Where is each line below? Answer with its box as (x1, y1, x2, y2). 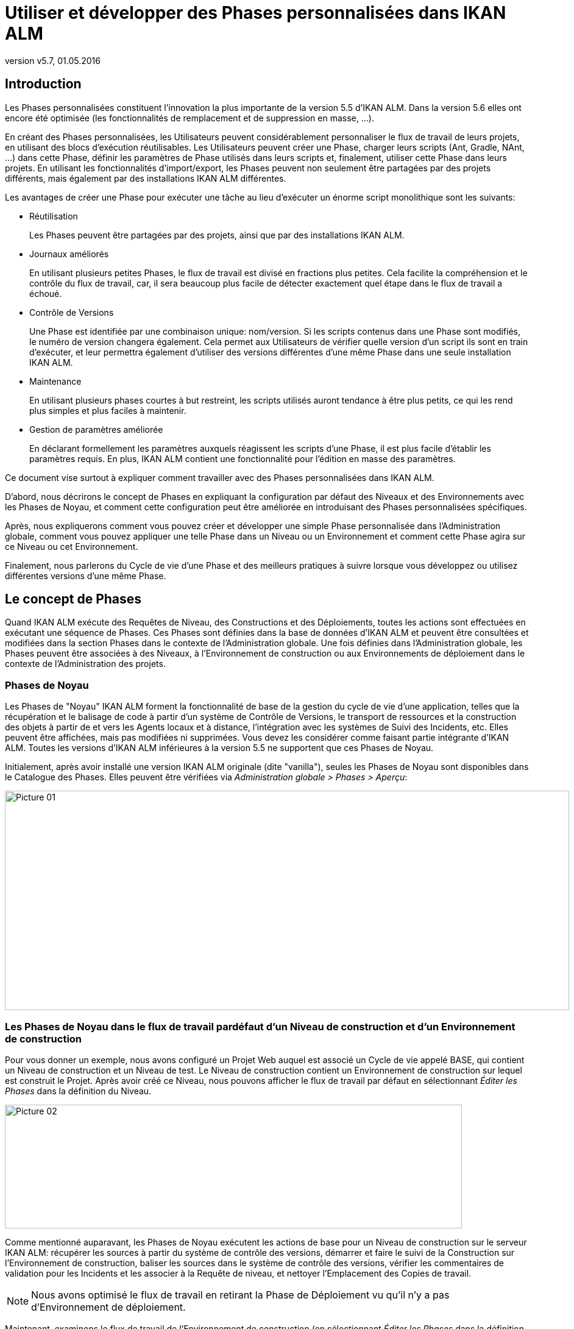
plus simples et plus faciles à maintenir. (29, 405, 186, 416)
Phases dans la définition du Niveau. (5, 1085, 152, 1096)
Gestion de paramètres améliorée (29, 424, 163, 435)
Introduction (5, 76, 82, 92)
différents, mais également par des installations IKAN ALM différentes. (5, 173, 286, 183)
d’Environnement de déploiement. (31, 1300, 186, 1313)
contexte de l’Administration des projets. (5, 658, 166, 669)
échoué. (29, 288, 62, 299)
